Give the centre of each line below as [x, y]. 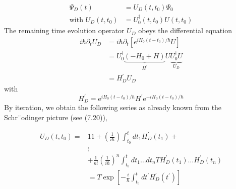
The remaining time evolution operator [64, 30]
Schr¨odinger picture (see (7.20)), [56, 117]
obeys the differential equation [185, 30]
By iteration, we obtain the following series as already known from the [113, 107]
